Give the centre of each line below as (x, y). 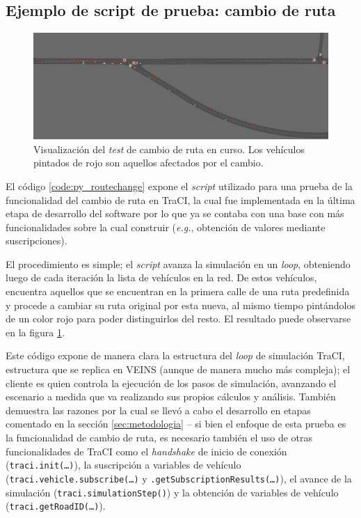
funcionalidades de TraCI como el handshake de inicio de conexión (146, 451)
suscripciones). (37, 241)
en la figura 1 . (35, 332)
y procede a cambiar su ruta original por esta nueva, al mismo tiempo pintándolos (180, 305)
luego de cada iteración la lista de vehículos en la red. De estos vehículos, (161, 277)
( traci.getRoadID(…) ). (56, 506)
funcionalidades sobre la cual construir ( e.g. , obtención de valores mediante (166, 227)
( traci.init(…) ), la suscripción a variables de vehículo (123, 465)
